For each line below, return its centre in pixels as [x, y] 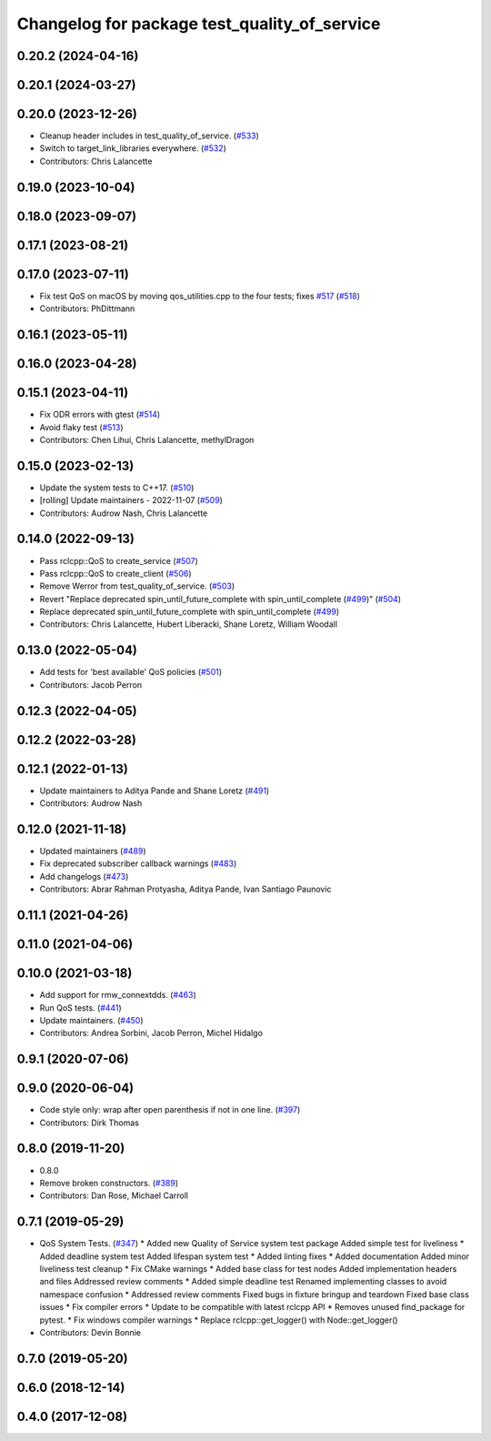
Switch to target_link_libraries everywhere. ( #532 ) [133, 148]
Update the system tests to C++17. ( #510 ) [117, 488]
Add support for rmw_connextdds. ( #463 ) [118, 995]
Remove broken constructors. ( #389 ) [109, 1183]
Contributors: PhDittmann [87, 308]
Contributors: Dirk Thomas [90, 1123]
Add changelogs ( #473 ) [84, 876]
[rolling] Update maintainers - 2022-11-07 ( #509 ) [131, 500]
